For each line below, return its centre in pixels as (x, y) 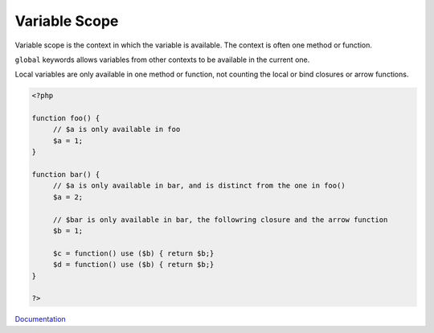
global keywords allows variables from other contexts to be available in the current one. (162, 60)
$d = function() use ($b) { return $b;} (133, 265)
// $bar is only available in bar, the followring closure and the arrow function (220, 220)
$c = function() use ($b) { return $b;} (133, 253)
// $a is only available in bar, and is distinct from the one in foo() (199, 186)
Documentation (40, 319)
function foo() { (66, 118)
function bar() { (66, 175)
